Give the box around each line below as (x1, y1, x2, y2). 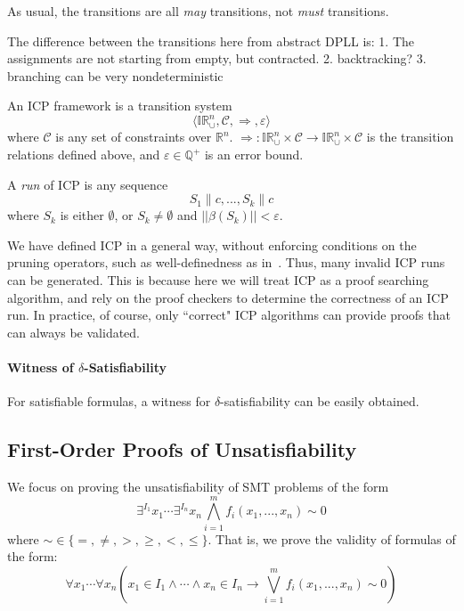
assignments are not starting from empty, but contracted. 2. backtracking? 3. (7, 49, 427, 68)
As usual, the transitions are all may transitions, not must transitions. (7, 2, 389, 20)
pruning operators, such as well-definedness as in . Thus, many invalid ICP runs (7, 253, 445, 272)
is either (60, 206, 104, 224)
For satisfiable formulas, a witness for (7, 392, 211, 411)
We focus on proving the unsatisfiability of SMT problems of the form (7, 477, 389, 495)
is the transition (366, 127, 454, 146)
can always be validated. (7, 322, 141, 341)
